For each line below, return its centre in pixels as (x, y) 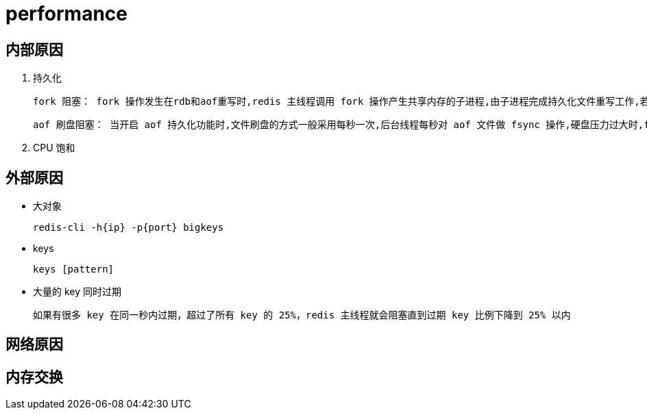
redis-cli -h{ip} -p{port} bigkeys (129, 228)
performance (66, 14)
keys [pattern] (74, 269)
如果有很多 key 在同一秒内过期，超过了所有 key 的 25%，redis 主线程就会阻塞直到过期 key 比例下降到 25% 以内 (302, 315)
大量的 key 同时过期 (77, 292)
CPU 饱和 (54, 148)
